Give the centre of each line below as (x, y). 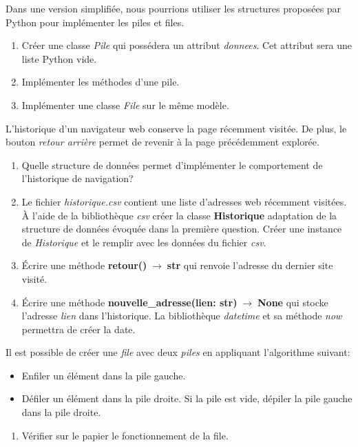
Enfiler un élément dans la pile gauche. (104, 375)
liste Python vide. (59, 58)
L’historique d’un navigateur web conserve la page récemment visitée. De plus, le (176, 128)
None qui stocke (293, 302)
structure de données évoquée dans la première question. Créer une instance (182, 229)
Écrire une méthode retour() (84, 265)
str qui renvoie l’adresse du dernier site (250, 265)
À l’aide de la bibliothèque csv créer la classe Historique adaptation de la (179, 215)
